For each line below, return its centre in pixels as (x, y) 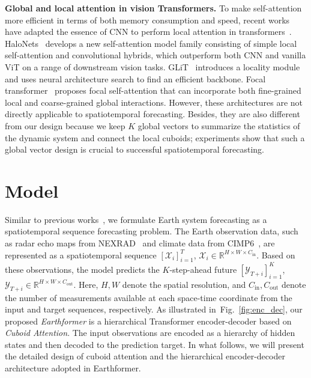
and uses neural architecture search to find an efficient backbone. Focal (135, 78)
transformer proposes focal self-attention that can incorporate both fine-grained (153, 90)
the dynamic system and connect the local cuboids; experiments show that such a (155, 137)
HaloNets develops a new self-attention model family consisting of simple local (151, 43)
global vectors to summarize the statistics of (219, 125)
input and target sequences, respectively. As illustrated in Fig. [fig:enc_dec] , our (154, 309)
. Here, (86, 284)
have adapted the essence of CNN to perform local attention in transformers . (148, 32)
